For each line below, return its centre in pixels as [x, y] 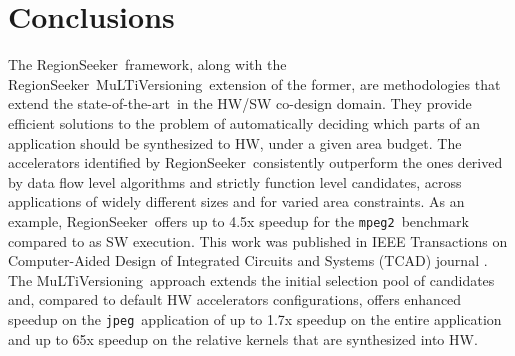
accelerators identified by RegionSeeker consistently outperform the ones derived [255, 162]
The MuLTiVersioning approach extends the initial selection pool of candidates [251, 279]
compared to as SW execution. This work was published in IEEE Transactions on [258, 240]
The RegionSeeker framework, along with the [147, 64]
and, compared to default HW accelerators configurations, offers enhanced [235, 299]
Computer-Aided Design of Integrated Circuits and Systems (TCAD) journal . [248, 260]
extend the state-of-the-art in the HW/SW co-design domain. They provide [240, 103]
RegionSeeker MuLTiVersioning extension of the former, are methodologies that [254, 83]
